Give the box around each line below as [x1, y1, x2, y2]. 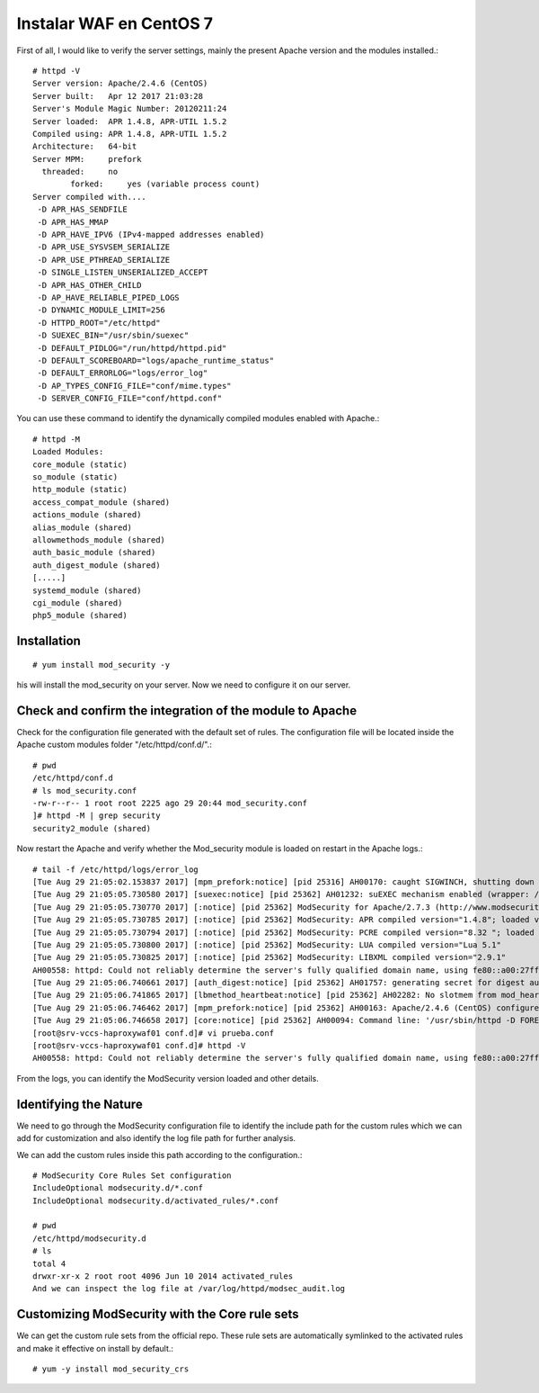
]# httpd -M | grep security [32, 811, 161, 821]
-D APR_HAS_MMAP [37, 217, 109, 227]
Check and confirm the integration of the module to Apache [16, 703, 358, 718]
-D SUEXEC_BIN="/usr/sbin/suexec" [37, 330, 190, 341]
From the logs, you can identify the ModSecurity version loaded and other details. [16, 1073, 319, 1083]
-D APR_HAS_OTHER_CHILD [37, 280, 142, 290]
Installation [16, 634, 81, 649]
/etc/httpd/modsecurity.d [32, 1233, 147, 1244]
